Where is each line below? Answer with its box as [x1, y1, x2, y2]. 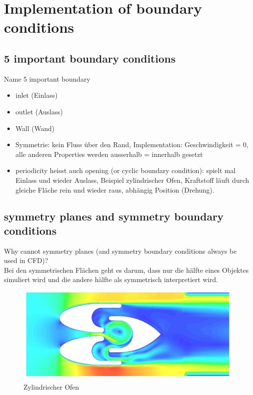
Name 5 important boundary [4, 73, 91, 84]
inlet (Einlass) [15, 90, 58, 100]
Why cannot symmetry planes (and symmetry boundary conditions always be [4, 245, 237, 256]
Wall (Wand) [15, 123, 55, 133]
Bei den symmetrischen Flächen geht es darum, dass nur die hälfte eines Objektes [4, 264, 249, 275]
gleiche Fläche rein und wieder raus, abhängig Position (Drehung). [15, 184, 214, 195]
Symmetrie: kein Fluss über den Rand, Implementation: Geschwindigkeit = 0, [15, 139, 249, 150]
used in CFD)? [4, 255, 48, 265]
